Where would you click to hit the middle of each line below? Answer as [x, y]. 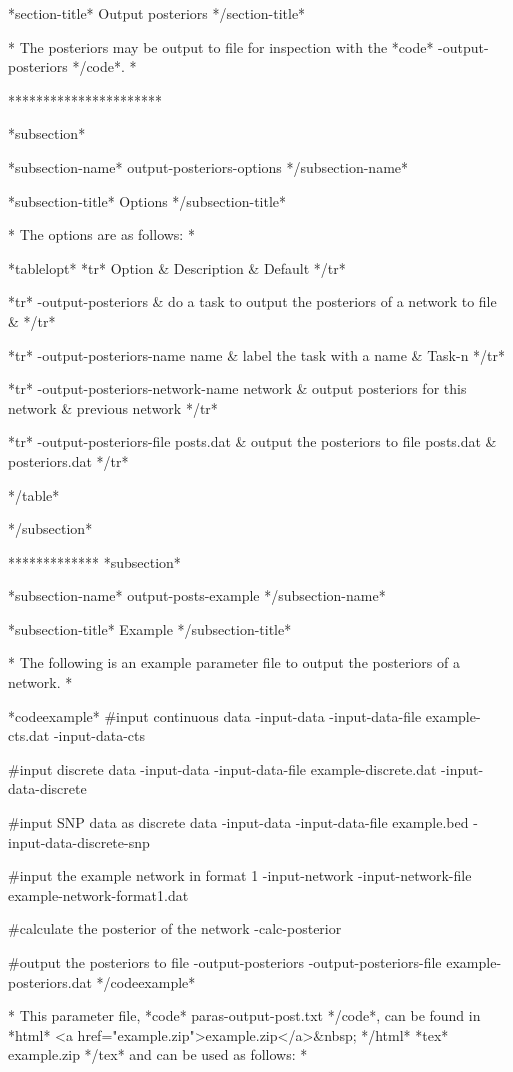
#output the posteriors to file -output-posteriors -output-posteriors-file [225, 962]
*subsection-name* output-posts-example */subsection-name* [197, 595]
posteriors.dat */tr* [68, 460]
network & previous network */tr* [113, 407]
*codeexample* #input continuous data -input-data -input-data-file [215, 715]
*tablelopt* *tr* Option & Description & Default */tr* [177, 267]
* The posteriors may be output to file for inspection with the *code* [221, 46]
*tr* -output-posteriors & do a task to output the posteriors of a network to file [252, 301]
